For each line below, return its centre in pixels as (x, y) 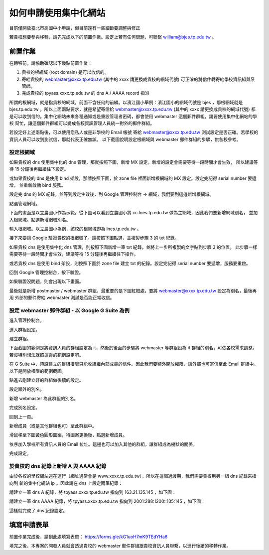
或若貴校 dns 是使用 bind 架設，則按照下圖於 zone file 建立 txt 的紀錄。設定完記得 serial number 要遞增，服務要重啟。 (130, 263)
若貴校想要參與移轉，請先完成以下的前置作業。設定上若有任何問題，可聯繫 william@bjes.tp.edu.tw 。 (113, 37)
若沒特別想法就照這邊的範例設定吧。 (46, 355)
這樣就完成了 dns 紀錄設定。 (38, 510)
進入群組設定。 (24, 329)
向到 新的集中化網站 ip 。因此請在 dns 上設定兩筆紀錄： (66, 483)
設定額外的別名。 (27, 389)
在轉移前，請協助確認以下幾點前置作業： (51, 63)
